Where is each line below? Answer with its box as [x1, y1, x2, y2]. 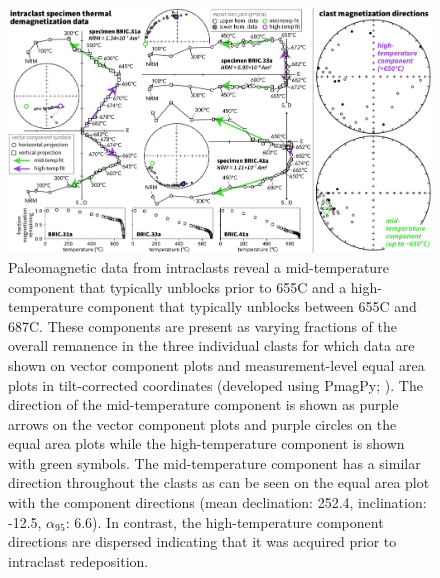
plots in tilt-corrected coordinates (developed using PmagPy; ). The [8, 374, 423, 395]
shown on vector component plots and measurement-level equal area [8, 354, 425, 375]
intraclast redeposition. [8, 550, 149, 571]
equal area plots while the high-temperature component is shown [8, 433, 405, 454]
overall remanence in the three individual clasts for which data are [8, 335, 415, 356]
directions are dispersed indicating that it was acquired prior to [8, 531, 397, 552]
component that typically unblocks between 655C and [87, 296, 417, 317]
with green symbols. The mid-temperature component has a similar [8, 452, 421, 473]
